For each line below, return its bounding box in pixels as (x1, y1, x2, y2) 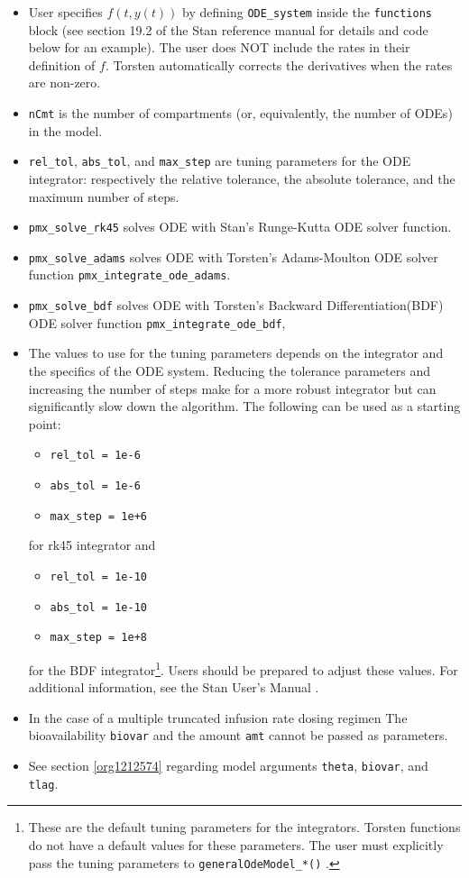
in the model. (28, 121, 103, 140)
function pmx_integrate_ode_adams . (28, 265, 231, 284)
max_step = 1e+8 (50, 631, 147, 645)
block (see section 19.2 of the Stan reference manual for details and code (28, 20, 428, 39)
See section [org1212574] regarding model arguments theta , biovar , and (28, 756, 428, 774)
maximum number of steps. (28, 187, 179, 206)
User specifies (28, 3, 103, 21)
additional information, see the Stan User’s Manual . (28, 678, 319, 697)
